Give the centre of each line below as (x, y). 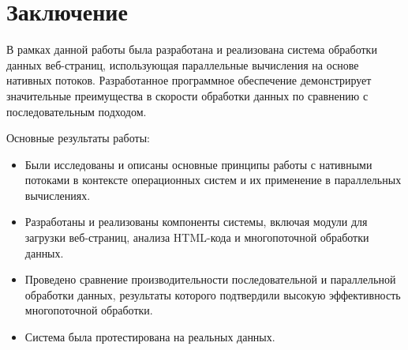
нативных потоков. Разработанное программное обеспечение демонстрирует (189, 80)
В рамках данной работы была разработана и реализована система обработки (192, 49)
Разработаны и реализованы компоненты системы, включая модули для (196, 222)
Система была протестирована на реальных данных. (150, 337)
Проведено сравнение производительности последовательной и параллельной (210, 279)
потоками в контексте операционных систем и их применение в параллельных (213, 180)
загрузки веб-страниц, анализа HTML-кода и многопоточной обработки (197, 237)
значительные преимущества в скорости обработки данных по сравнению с (187, 95)
